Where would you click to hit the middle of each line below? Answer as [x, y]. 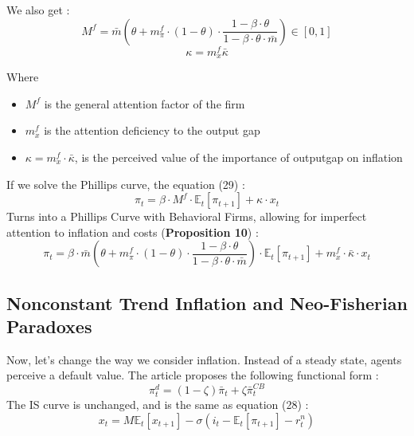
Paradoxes [49, 326]
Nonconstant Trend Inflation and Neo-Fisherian [207, 302]
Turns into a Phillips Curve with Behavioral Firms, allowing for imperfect [187, 216]
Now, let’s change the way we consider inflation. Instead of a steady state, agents [204, 359]
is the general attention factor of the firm [145, 103]
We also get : [38, 10]
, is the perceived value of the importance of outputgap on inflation [238, 157]
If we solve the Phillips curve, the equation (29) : [126, 184]
